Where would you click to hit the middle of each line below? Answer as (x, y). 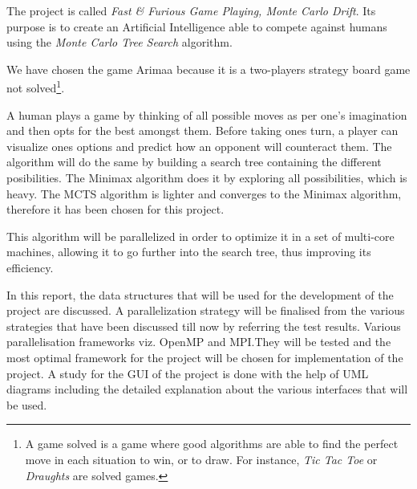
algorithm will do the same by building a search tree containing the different (194, 162)
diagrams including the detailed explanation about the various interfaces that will (207, 389)
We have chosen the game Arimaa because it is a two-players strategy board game (208, 69)
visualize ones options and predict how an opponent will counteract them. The (199, 146)
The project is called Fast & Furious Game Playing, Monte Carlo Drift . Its (191, 10)
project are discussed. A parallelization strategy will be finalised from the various (206, 310)
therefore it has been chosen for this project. (115, 209)
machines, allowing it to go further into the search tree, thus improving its (189, 252)
